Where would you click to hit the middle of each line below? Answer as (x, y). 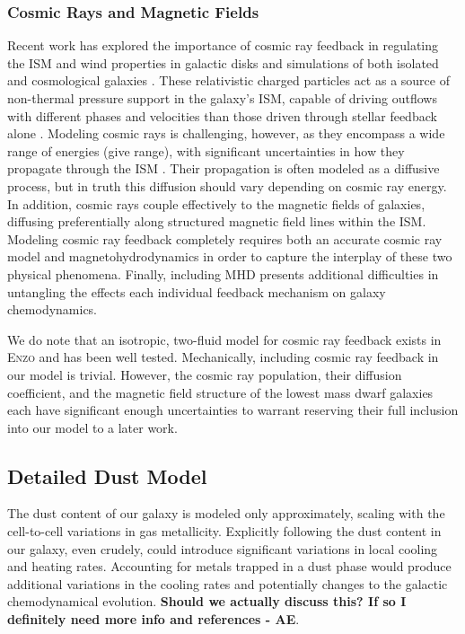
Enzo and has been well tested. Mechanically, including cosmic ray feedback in (223, 357)
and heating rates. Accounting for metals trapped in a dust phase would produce (229, 566)
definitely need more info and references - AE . (154, 619)
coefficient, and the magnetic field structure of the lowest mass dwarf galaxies (220, 392)
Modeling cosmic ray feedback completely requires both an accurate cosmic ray (225, 238)
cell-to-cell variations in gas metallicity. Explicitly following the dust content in (224, 531)
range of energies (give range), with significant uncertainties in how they (206, 150)
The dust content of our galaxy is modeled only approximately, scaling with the (226, 513)
